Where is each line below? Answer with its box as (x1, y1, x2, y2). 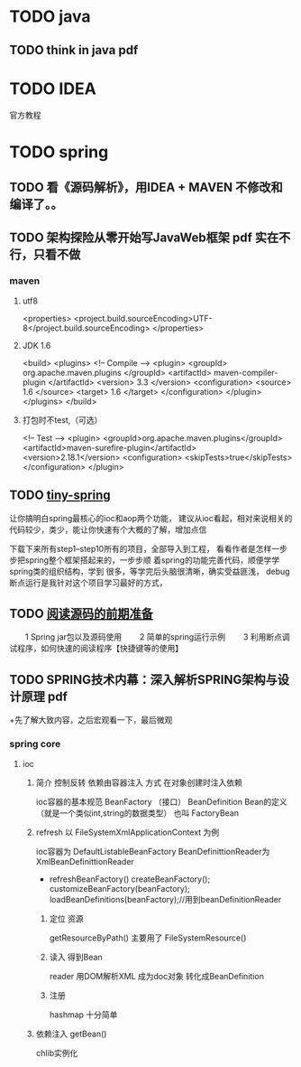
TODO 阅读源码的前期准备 (9, 605, 153, 621)
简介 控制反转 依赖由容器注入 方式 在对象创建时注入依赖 (35, 777, 243, 788)
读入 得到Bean (49, 951, 103, 962)
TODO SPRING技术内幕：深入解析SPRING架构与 (9, 671, 278, 688)
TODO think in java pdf (9, 42, 139, 58)
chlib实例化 (35, 1047, 78, 1058)
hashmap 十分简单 (49, 1009, 118, 1020)
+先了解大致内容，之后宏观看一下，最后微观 (9, 715, 173, 725)
